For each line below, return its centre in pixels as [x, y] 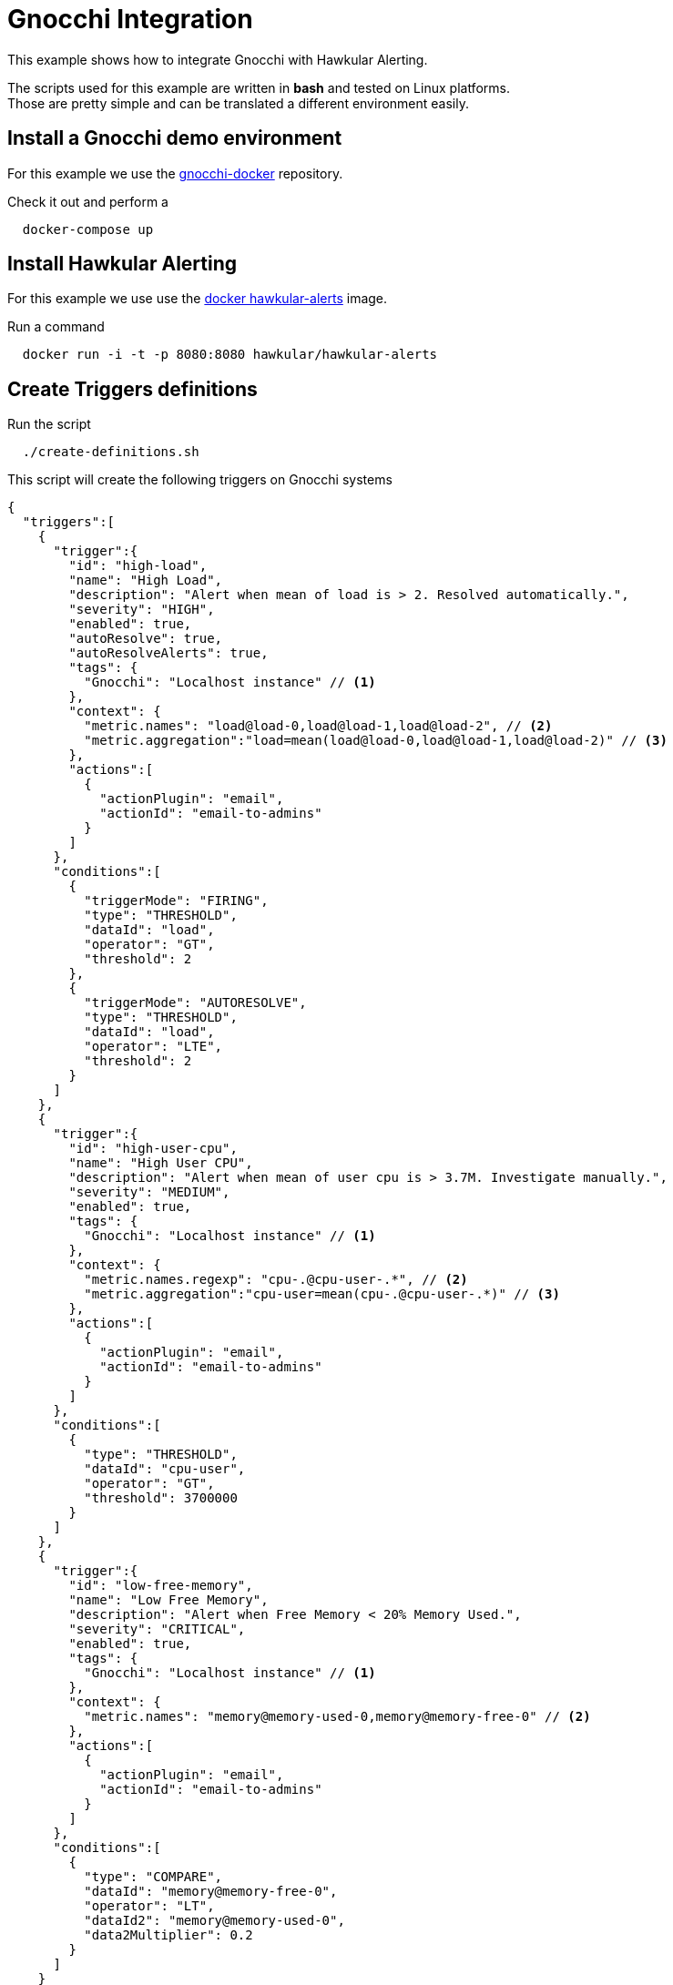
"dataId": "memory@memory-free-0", [211, 1892]
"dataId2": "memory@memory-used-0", [214, 1921]
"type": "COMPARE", [153, 1877]
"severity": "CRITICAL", [157, 1629]
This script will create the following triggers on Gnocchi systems [200, 480]
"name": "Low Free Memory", [168, 1600]
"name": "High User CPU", [161, 1163]
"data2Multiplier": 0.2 [168, 1935]
